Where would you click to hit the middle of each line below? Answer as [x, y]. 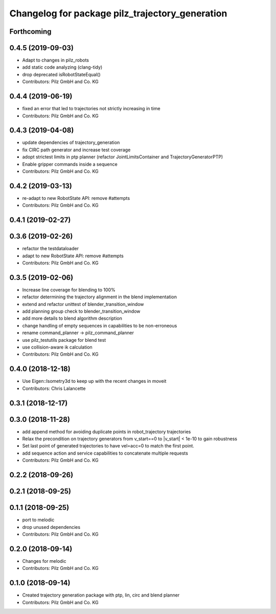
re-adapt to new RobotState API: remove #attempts [76, 198]
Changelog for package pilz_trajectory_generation [118, 13]
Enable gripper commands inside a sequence [70, 164]
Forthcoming [30, 32]
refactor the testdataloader [51, 249]
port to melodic [38, 520]
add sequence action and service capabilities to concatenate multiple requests [105, 453]
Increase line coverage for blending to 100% [69, 290]
